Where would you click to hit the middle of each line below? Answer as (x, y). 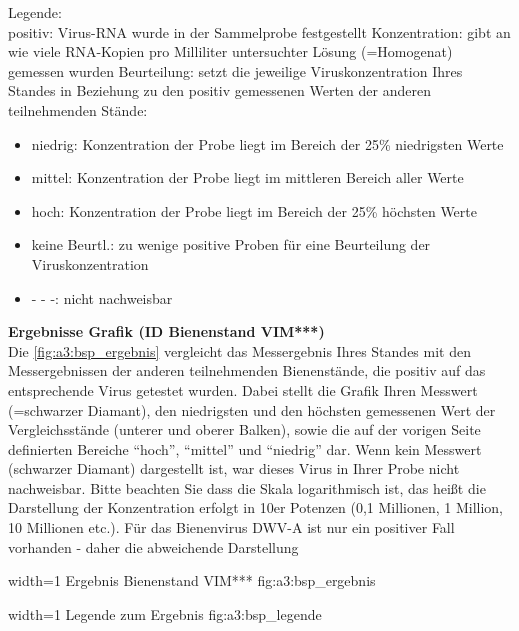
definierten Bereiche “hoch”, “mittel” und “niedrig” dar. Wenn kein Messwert (245, 448)
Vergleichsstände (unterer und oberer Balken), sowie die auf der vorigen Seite (244, 429)
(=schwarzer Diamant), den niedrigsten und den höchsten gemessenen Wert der (252, 409)
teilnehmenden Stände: (78, 109)
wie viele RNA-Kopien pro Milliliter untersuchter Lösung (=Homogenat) (230, 51)
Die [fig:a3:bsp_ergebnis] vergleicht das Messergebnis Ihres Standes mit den (239, 350)
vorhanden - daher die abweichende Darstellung (153, 546)
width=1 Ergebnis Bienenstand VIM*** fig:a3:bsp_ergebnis (192, 580)
